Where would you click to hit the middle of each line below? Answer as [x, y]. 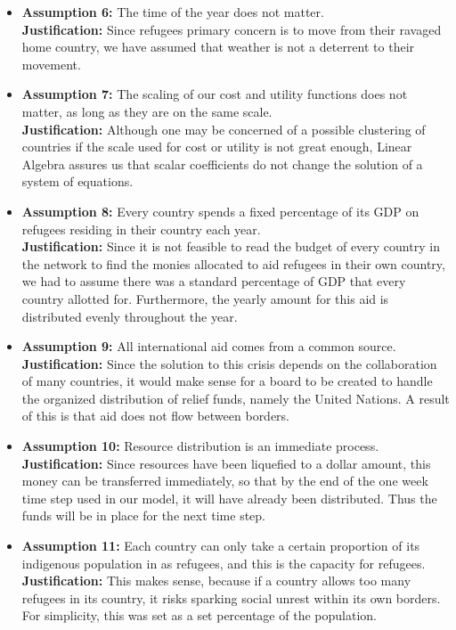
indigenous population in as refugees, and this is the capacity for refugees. [224, 563]
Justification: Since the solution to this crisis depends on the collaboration [229, 363]
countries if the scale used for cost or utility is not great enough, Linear [217, 147]
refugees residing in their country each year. [141, 229]
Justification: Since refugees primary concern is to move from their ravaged [232, 29]
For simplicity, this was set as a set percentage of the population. [199, 615]
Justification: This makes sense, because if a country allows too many [216, 581]
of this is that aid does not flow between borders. [156, 416]
